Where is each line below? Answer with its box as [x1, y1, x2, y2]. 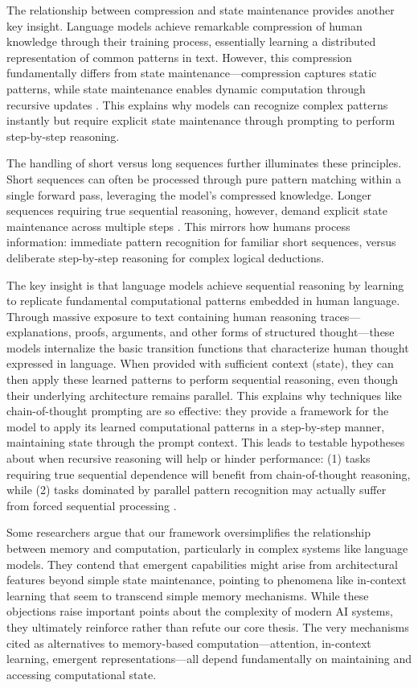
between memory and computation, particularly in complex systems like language [6, 540, 408, 556]
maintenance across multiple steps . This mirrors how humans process [6, 217, 350, 234]
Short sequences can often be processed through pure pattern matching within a [6, 170, 401, 187]
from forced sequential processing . [6, 496, 177, 513]
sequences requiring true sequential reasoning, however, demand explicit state [6, 202, 387, 219]
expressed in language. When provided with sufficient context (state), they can [6, 355, 394, 372]
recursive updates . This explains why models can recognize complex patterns [6, 96, 388, 113]
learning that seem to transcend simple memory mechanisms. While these [6, 587, 369, 604]
